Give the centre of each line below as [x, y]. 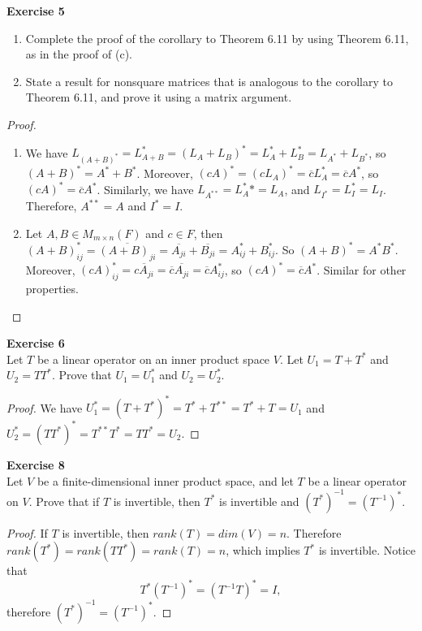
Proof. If [27, 532]
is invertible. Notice [367, 550]
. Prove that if [64, 501]
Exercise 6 [36, 343]
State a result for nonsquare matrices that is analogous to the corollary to [209, 81]
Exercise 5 [36, 11]
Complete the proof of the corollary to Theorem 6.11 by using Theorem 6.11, [217, 38]
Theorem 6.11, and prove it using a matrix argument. [159, 97]
